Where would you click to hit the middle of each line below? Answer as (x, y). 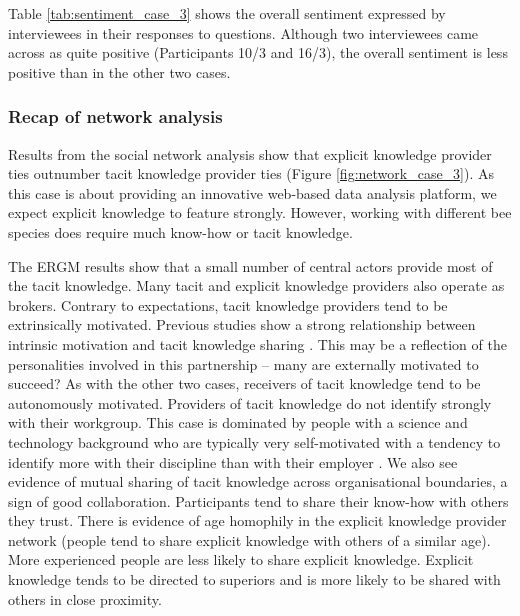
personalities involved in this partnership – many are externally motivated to (243, 363)
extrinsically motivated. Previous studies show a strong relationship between (242, 324)
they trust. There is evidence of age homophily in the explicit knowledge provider (257, 520)
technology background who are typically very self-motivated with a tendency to (254, 441)
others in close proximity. (85, 598)
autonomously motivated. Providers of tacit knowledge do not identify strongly (250, 402)
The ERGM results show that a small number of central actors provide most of (250, 265)
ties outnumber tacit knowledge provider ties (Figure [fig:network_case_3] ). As (251, 173)
